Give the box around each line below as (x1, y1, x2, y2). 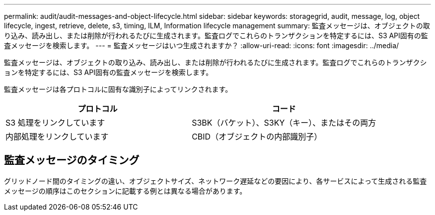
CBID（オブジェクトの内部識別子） (192, 132, 322, 142)
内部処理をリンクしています (5, 132, 109, 142)
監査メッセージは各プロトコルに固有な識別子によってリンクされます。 (4, 85, 232, 93)
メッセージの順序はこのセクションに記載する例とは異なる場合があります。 (4, 186, 247, 195)
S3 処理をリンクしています (5, 118, 105, 128)
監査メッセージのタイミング (4, 154, 140, 167)
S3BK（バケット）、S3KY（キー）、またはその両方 (192, 118, 376, 128)
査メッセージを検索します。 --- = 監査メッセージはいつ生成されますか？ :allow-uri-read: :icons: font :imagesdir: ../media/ (4, 41, 399, 50)
